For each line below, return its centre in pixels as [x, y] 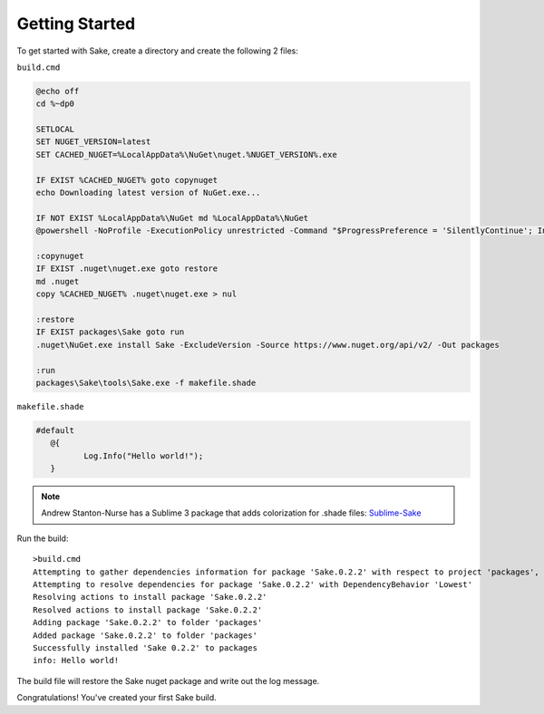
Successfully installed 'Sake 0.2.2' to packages [146, 647]
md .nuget [58, 281]
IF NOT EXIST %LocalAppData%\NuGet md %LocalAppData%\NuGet [172, 218]
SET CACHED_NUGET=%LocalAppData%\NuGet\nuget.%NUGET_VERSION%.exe [186, 154]
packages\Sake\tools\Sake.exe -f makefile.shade [146, 382]
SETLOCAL [55, 130]
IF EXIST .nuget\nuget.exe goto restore [126, 269]
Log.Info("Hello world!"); [143, 456]
